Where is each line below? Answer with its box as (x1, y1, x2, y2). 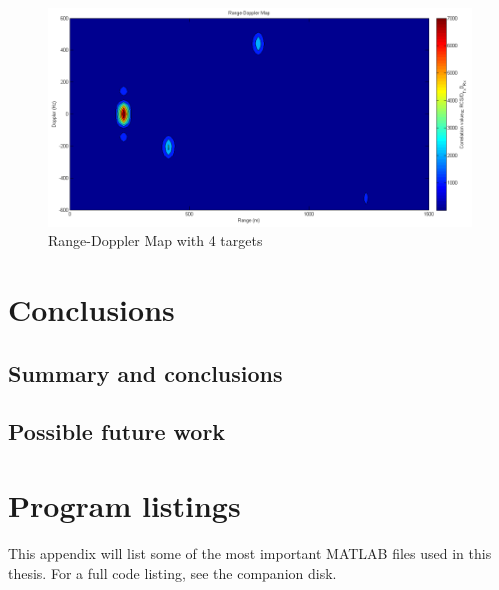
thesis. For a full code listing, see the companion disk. (8, 562, 337, 583)
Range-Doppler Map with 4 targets (48, 230, 263, 251)
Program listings (8, 485, 241, 525)
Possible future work (8, 416, 226, 447)
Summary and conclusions (8, 357, 283, 388)
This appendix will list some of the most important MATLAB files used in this (8, 542, 492, 563)
